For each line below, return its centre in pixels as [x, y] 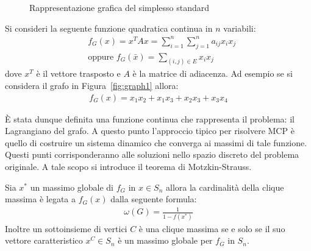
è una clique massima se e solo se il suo [212, 228]
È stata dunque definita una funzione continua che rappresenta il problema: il [150, 118]
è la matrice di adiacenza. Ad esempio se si [213, 73]
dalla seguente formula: [154, 199]
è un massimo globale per [165, 240]
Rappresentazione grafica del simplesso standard [120, 7]
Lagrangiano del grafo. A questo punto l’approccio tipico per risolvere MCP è [150, 131]
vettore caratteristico [44, 240]
